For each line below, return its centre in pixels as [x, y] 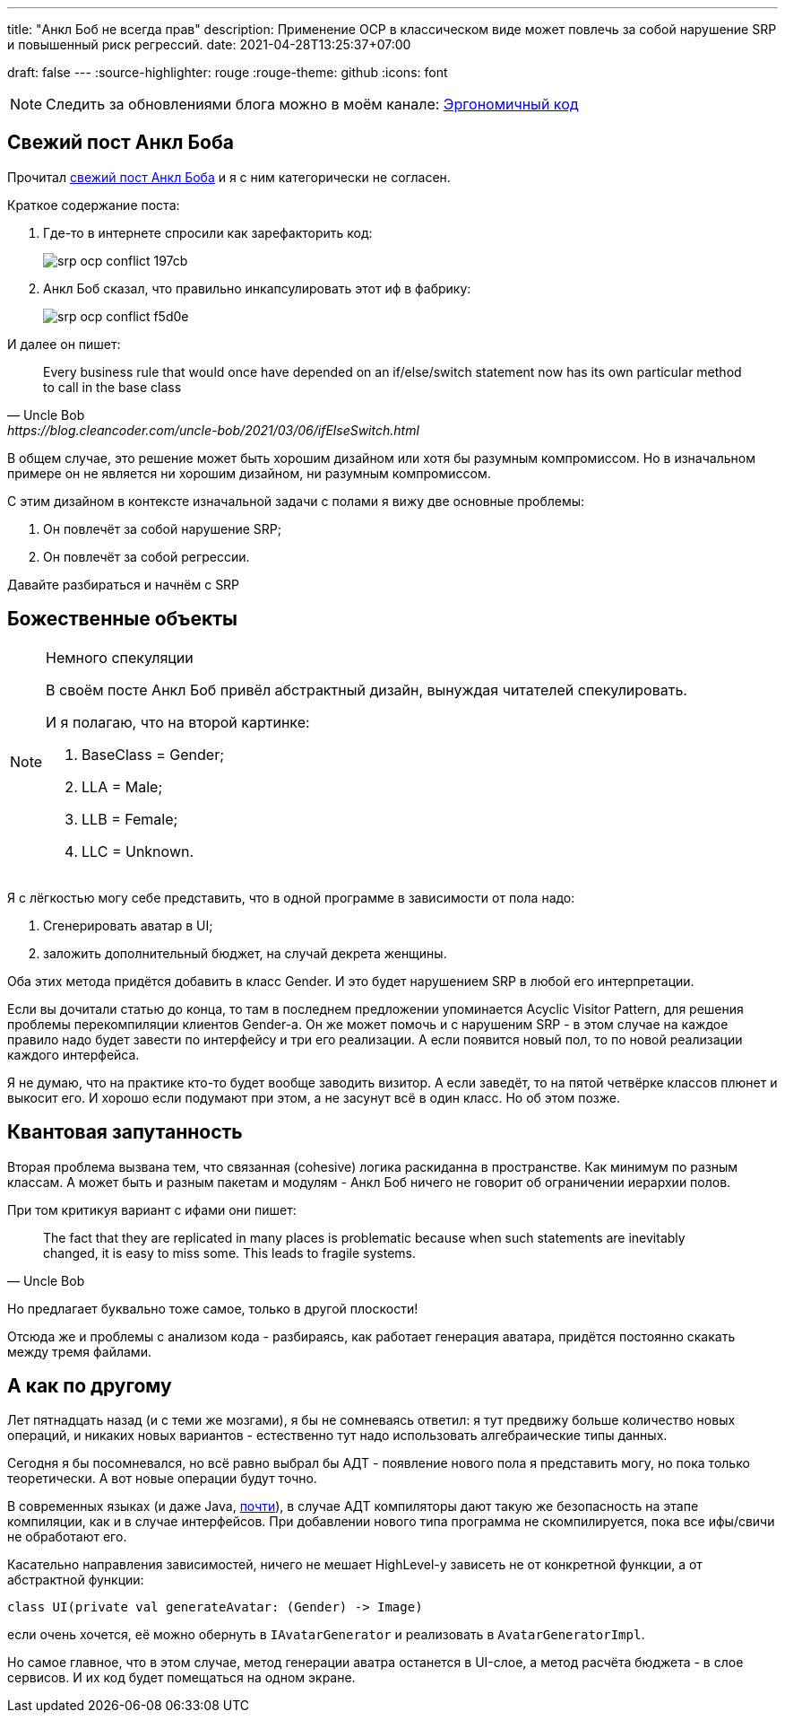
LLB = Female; [130, 819]
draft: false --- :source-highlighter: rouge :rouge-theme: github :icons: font [228, 72]
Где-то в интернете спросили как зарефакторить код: [208, 232]
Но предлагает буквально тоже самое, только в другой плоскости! [213, 1308]
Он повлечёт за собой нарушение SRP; [162, 528]
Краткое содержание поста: [94, 205]
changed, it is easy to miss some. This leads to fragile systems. [229, 1253]
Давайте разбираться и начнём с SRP [124, 584]
